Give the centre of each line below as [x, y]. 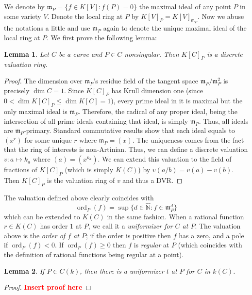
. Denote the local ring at [85, 16]
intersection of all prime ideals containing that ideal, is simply [96, 121]
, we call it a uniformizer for [130, 226]
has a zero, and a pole [211, 235]
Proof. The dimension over [43, 80]
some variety [23, 16]
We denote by [24, 6]
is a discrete [225, 54]
